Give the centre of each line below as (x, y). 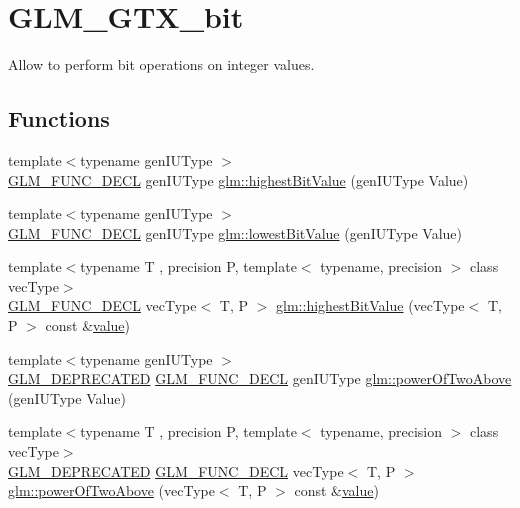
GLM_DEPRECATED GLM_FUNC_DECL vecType (176, 470)
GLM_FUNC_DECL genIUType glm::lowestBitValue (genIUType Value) (235, 232)
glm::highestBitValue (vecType (370, 305)
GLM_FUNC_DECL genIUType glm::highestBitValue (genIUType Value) (238, 179)
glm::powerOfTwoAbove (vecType (111, 490)
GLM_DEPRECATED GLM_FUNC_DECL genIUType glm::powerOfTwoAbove (260, 378)
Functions (59, 118)
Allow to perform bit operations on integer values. (161, 64)
